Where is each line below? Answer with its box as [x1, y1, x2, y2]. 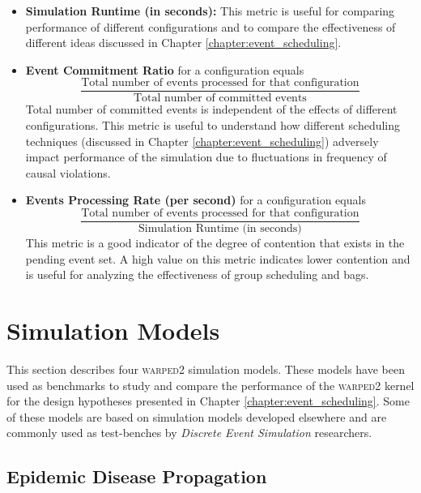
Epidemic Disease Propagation [6, 464, 267, 489]
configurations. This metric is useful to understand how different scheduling [25, 117, 401, 134]
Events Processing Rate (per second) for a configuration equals [25, 191, 366, 208]
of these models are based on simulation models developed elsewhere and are [6, 408, 387, 425]
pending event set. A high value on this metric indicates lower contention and [25, 250, 410, 267]
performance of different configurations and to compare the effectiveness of [25, 18, 396, 35]
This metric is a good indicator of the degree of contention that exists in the [25, 234, 405, 251]
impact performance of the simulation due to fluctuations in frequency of [25, 148, 387, 165]
